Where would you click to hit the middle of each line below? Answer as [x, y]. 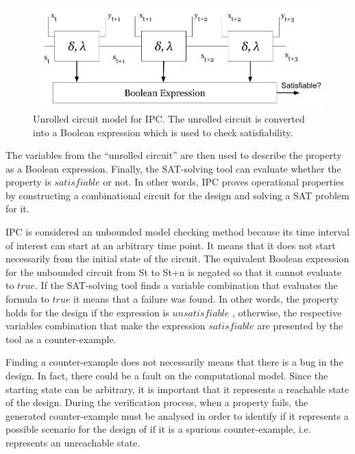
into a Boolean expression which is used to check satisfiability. [163, 132]
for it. [17, 209]
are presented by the [300, 326]
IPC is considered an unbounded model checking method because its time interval [177, 232]
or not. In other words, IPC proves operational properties [223, 182]
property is [28, 182]
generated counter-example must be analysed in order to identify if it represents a [177, 415]
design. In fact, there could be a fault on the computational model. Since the [167, 376]
